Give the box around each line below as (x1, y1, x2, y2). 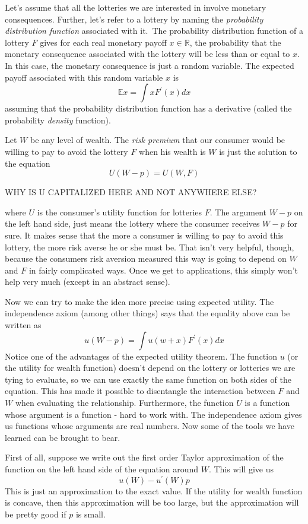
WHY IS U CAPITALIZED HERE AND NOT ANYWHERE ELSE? (5, 186, 257, 198)
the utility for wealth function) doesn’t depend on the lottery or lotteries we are (5, 361, 296, 374)
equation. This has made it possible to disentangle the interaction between (5, 385, 275, 397)
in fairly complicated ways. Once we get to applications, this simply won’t (28, 263, 298, 276)
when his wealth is (139, 145, 206, 157)
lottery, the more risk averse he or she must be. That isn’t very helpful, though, (5, 240, 294, 253)
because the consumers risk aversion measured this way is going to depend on (5, 252, 287, 265)
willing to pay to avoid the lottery (5, 145, 128, 157)
